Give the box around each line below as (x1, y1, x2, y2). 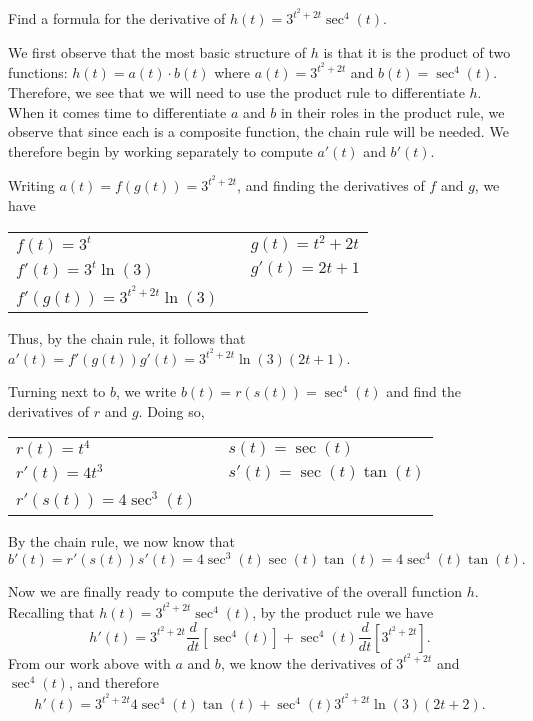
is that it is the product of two (323, 41, 511, 62)
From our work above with (8, 652, 171, 673)
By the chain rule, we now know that (8, 531, 235, 552)
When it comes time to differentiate (8, 101, 227, 122)
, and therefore (68, 672, 159, 693)
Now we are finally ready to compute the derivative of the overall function (8, 581, 462, 602)
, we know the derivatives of (220, 652, 392, 673)
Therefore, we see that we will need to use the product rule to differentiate (8, 81, 465, 102)
